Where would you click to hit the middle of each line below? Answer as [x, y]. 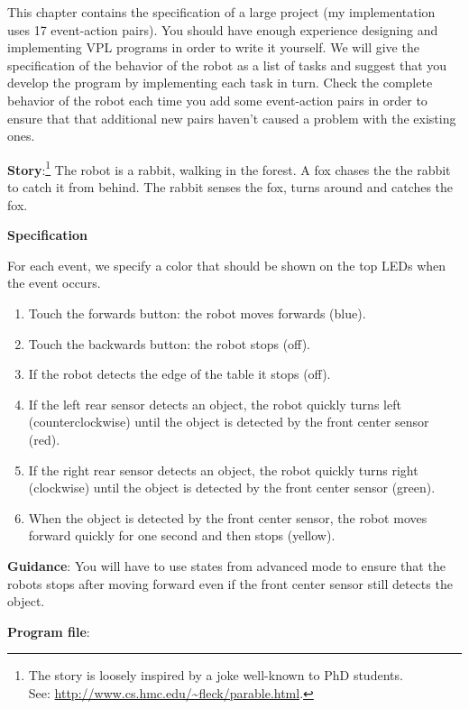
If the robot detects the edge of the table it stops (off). [179, 374]
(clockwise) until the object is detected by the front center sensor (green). [232, 488]
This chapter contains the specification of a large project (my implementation [221, 12]
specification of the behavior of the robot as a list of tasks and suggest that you [227, 64]
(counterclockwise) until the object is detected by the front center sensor [229, 422]
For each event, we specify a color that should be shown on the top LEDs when [227, 265]
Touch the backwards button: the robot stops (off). [170, 343]
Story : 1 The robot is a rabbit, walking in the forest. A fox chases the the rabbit [229, 168]
